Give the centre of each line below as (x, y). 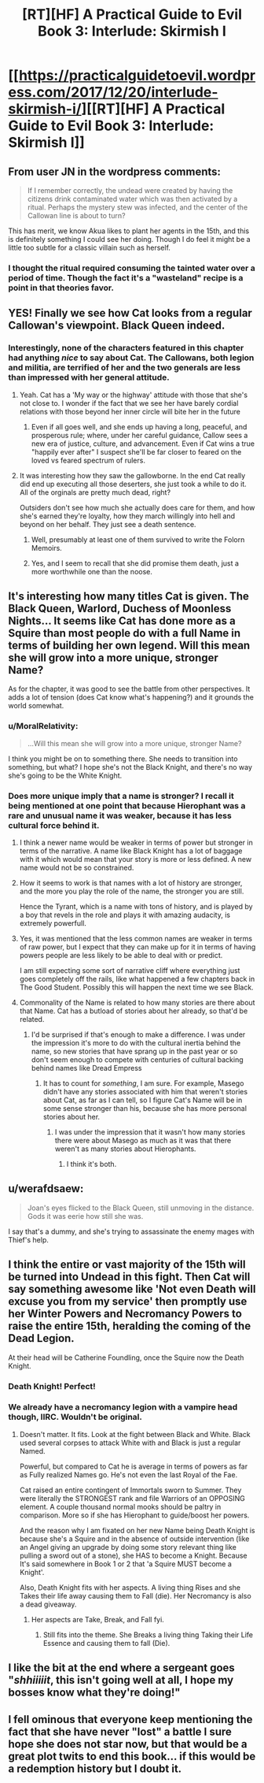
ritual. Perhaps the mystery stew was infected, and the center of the (137, 207)
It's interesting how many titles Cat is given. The (129, 596)
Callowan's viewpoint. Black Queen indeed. (117, 326)
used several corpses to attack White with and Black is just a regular (130, 1443)
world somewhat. (36, 706)
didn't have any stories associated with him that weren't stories (145, 1092)
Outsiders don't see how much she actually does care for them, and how (137, 507)
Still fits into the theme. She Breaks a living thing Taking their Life (148, 1634)
